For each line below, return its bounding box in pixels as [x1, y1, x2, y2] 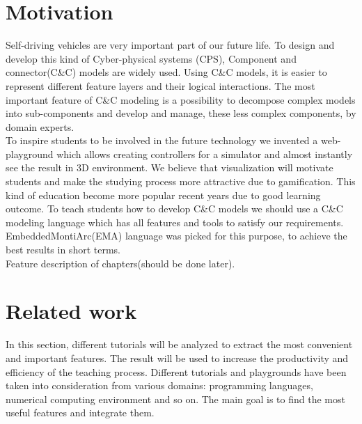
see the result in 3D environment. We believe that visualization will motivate [6, 160, 333, 175]
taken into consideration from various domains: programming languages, [6, 378, 313, 393]
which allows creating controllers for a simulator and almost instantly [56, 146, 353, 161]
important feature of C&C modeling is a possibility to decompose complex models [6, 92, 356, 107]
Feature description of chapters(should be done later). [6, 256, 235, 270]
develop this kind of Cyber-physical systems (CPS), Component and [6, 51, 297, 65]
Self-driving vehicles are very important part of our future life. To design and [6, 38, 335, 52]
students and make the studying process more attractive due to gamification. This [6, 174, 356, 189]
